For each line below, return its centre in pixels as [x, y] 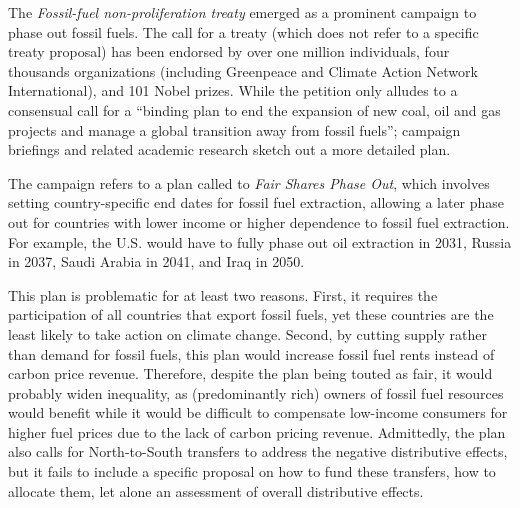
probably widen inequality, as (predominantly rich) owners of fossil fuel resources [256, 392]
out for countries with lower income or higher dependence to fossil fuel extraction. [259, 221]
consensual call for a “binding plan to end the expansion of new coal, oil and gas [254, 109]
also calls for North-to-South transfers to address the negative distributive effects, [258, 451]
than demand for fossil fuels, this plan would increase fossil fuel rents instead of [251, 353]
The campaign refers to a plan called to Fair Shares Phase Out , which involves [249, 182]
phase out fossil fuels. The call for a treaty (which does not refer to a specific [243, 31]
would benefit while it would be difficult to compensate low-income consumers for [258, 412]
